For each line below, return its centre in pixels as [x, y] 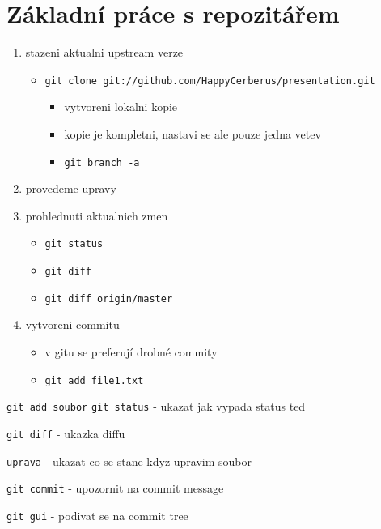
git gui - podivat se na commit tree [97, 515]
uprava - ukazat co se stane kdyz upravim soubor [129, 461]
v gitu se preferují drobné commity [131, 351]
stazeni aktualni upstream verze [104, 52]
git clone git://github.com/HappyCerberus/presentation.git [210, 81]
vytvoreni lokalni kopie [121, 107]
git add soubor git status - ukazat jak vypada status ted [156, 406]
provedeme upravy [71, 188]
